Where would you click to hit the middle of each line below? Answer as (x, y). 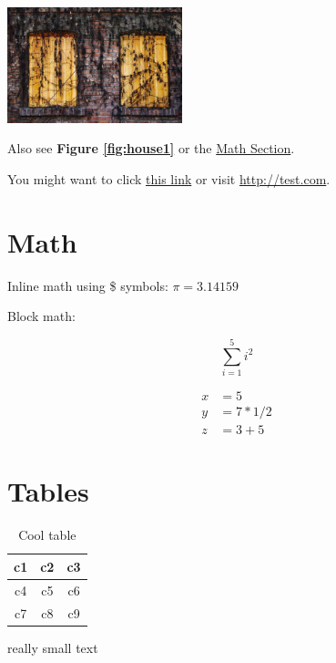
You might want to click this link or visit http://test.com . (169, 178)
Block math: (41, 316)
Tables (48, 491)
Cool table (47, 535)
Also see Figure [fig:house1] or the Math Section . (151, 148)
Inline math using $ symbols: (88, 285)
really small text (53, 647)
